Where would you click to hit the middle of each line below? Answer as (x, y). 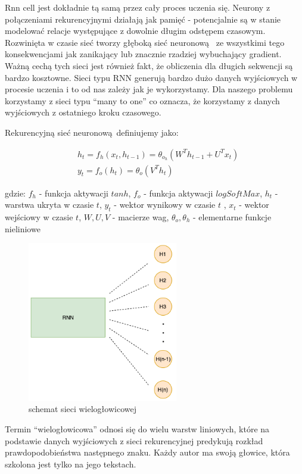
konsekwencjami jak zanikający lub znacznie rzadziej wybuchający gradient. (143, 54)
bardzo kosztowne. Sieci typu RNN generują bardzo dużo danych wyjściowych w (151, 77)
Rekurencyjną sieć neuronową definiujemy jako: (92, 132)
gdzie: (15, 193)
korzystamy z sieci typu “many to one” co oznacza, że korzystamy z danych (142, 100)
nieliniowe (23, 228)
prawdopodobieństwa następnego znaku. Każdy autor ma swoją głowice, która (147, 452)
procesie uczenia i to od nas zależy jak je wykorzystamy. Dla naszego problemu (149, 89)
